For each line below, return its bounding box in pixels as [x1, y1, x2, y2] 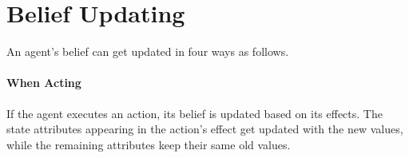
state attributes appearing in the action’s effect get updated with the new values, [6, 120, 403, 137]
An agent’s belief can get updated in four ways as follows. [6, 43, 289, 60]
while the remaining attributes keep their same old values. [6, 136, 291, 152]
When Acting [6, 74, 81, 91]
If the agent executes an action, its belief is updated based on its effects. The [6, 105, 383, 121]
